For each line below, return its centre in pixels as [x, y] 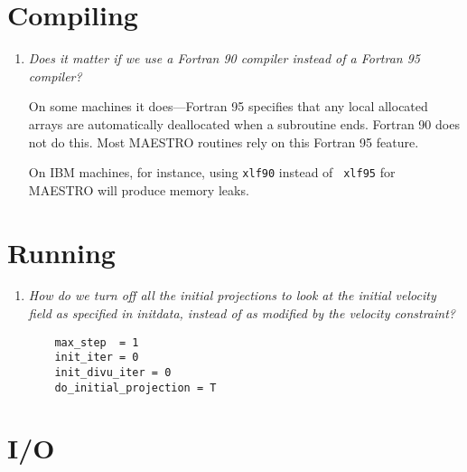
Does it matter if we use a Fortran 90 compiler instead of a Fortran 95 [224, 58]
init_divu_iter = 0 [113, 372]
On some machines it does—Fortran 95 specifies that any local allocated [228, 106]
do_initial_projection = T [135, 387]
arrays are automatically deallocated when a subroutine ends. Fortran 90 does [244, 123]
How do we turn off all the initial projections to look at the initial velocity [232, 295]
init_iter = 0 [97, 358]
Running [61, 252]
